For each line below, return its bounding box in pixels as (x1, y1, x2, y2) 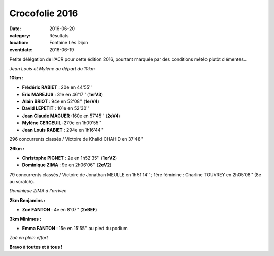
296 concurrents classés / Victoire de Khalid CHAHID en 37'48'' (9, 136, 143, 143)
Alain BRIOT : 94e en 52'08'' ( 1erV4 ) (22, 98, 99, 104)
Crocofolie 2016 (9, 8, 78, 19)
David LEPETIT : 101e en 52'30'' (22, 105, 89, 111)
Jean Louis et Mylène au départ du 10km (9, 65, 95, 71)
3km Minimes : (9, 216, 42, 222)
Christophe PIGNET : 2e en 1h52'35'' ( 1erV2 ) (22, 155, 117, 161)
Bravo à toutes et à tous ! (9, 244, 63, 250)
